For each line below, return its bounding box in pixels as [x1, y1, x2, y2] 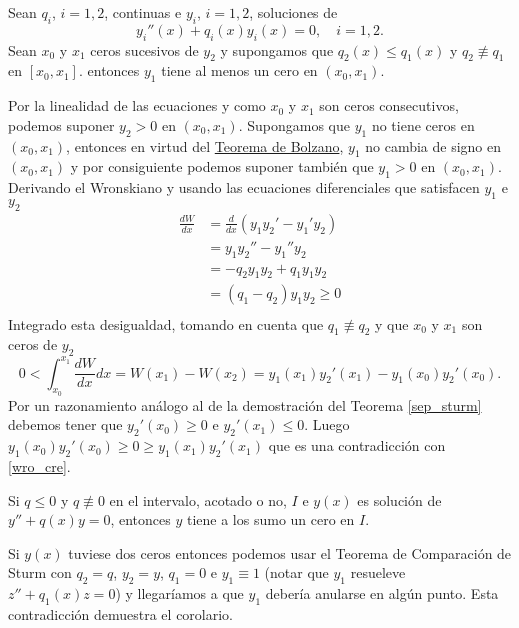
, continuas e [104, 2, 182, 22]
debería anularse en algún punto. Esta [265, 583, 499, 604]
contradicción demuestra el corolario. [8, 603, 234, 624]
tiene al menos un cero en [161, 60, 318, 81]
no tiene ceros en [371, 114, 475, 135]
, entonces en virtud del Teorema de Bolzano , [66, 135, 344, 156]
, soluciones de [249, 2, 338, 22]
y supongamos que [220, 39, 334, 60]
